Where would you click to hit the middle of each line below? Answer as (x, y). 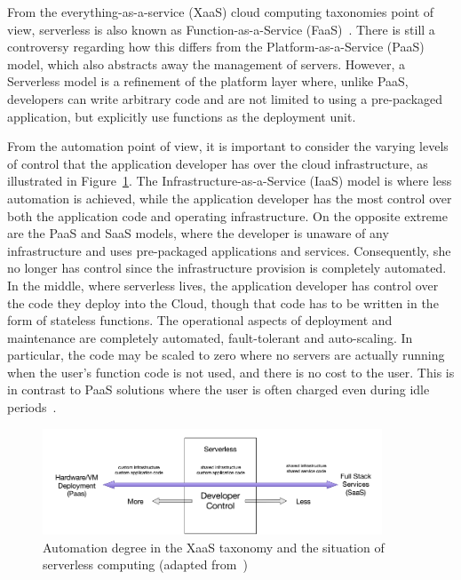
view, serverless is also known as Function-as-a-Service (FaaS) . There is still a (221, 29)
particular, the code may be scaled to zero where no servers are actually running (226, 355)
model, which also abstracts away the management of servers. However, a (207, 64)
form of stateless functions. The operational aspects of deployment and (200, 320)
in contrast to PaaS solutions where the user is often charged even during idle (219, 389)
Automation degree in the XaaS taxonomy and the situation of (214, 547)
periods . (32, 407)
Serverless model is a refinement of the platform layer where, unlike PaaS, (208, 81)
